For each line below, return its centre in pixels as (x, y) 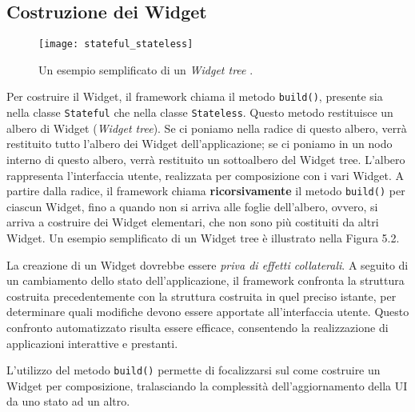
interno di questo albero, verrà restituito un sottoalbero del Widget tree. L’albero (206, 159)
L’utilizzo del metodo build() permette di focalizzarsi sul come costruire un (194, 370)
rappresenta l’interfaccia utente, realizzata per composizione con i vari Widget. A (205, 175)
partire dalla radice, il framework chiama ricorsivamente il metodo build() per (206, 191)
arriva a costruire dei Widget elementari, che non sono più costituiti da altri (193, 222)
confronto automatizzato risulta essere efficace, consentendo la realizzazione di (198, 327)
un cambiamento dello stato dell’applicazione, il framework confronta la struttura (206, 280)
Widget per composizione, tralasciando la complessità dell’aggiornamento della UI (207, 385)
